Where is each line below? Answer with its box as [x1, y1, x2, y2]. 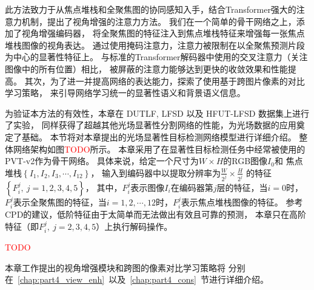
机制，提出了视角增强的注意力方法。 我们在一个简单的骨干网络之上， [21, 15, 296, 27]
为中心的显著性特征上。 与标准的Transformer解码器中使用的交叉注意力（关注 [5, 50, 308, 63]
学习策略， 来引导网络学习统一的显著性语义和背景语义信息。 [5, 86, 246, 99]
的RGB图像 [223, 154, 268, 167]
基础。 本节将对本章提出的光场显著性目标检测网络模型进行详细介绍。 [21, 130, 296, 143]
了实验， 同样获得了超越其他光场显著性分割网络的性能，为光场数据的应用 [5, 119, 296, 131]
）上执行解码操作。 [96, 219, 173, 232]
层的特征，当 [216, 181, 268, 193]
